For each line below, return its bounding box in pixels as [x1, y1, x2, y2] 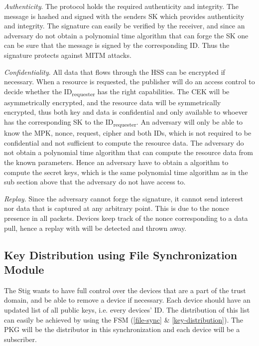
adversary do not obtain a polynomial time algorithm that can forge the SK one [4, 30, 249, 40]
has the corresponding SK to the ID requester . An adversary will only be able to [4, 117, 243, 128]
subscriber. [4, 334, 37, 344]
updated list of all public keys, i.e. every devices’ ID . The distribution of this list [4, 304, 250, 315]
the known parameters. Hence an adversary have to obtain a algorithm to [4, 157, 229, 167]
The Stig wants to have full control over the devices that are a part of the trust [4, 285, 246, 295]
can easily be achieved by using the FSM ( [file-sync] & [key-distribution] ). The [4, 314, 244, 325]
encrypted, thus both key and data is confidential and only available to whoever [4, 107, 248, 117]
